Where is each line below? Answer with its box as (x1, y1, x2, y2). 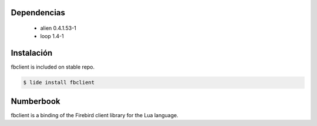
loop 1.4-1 (40, 33, 64, 40)
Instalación (11, 48, 53, 58)
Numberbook (11, 96, 61, 106)
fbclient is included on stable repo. (11, 63, 95, 70)
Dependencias (11, 8, 66, 18)
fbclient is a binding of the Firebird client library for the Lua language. (11, 111, 178, 118)
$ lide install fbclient (23, 79, 95, 86)
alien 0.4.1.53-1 (40, 25, 76, 32)
